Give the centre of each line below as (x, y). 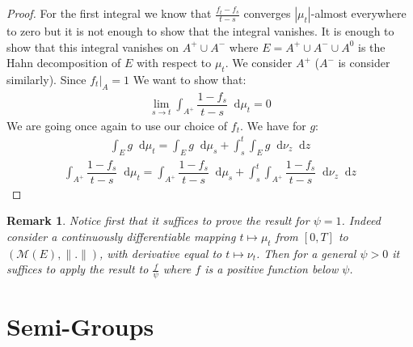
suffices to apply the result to (78, 269)
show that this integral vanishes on (93, 47)
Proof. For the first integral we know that (109, 13)
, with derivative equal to (161, 253)
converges (267, 13)
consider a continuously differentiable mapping (121, 237)
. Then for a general (306, 253)
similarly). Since (46, 79)
